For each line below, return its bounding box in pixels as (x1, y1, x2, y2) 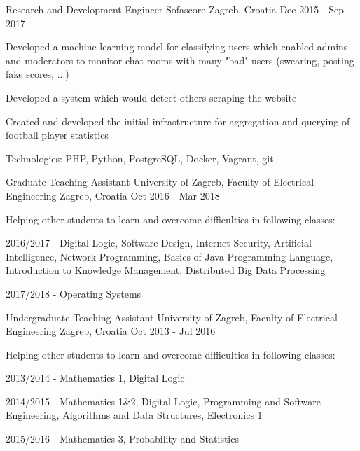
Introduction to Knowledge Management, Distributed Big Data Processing (6, 263, 326, 277)
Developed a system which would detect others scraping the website (6, 90, 297, 104)
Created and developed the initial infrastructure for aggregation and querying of (6, 113, 350, 128)
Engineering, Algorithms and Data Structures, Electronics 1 (6, 408, 263, 422)
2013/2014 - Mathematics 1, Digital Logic (6, 370, 185, 385)
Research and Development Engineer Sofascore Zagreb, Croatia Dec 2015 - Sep (6, 2, 344, 16)
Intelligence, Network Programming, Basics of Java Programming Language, (6, 249, 333, 263)
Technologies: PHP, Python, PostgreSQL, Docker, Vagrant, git (6, 151, 274, 165)
